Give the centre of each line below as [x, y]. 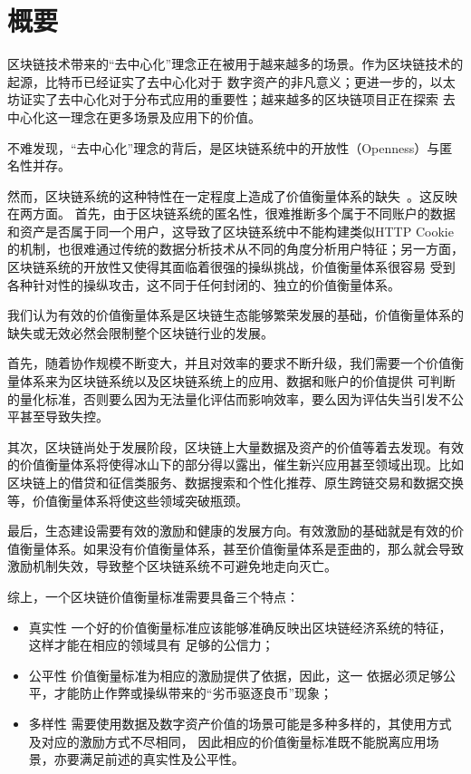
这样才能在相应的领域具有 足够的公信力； [151, 645]
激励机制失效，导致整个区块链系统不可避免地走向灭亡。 [172, 566]
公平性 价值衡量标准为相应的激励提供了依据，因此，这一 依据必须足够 [236, 675]
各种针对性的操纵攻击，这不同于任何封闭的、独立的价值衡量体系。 [204, 284]
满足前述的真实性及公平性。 [162, 759]
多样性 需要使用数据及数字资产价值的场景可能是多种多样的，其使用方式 [240, 723]
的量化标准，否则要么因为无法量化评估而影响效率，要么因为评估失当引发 [223, 398]
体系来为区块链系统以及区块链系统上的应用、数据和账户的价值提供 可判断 [237, 381]
